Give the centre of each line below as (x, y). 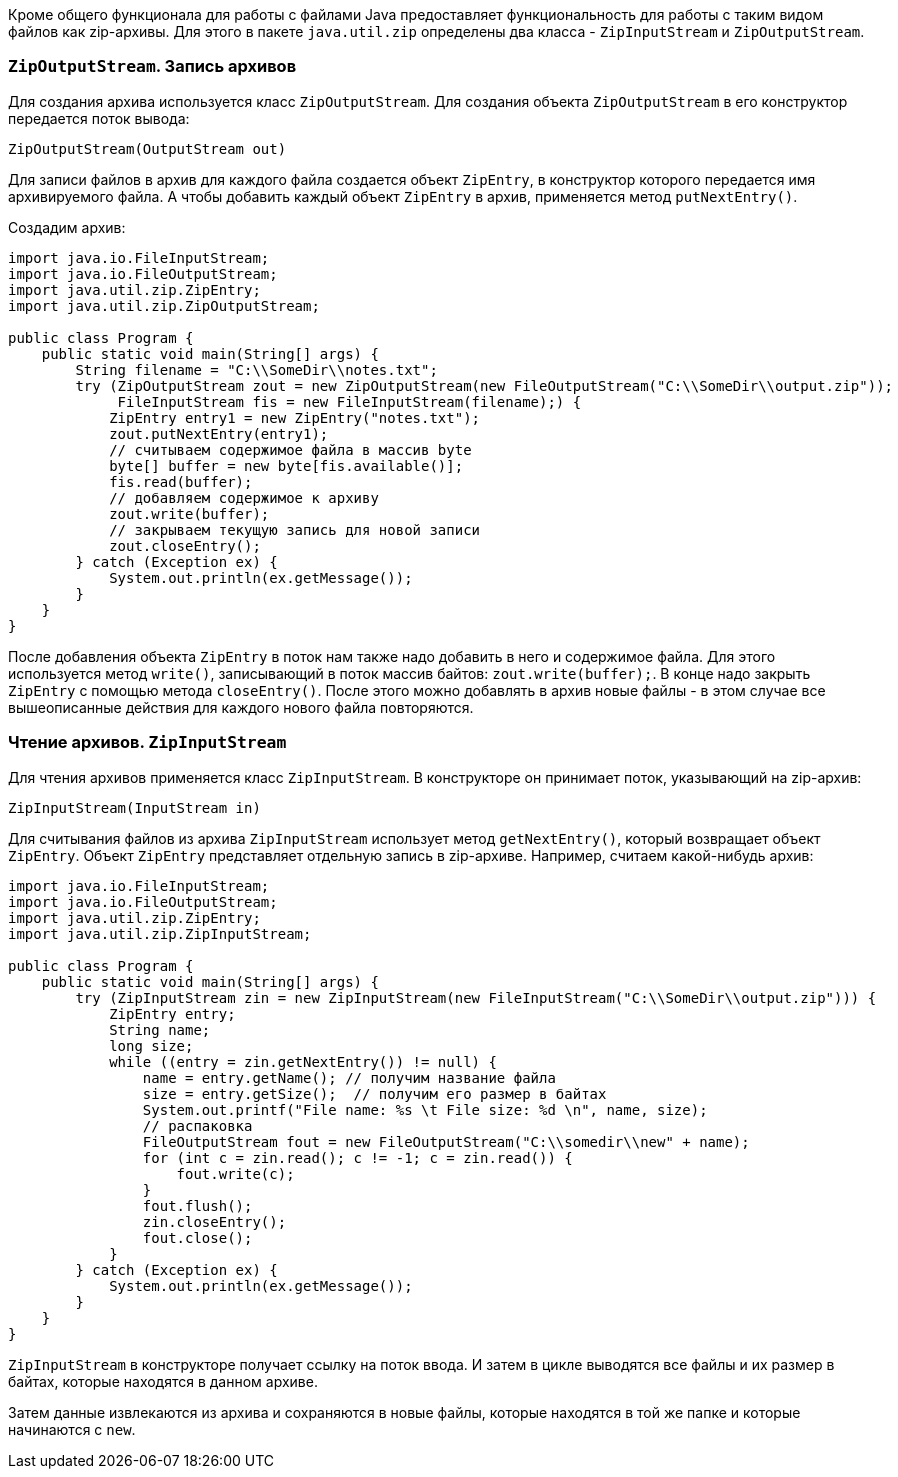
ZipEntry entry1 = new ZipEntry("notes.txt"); (295, 417)
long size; (151, 1045)
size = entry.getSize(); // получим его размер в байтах (374, 1093)
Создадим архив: (67, 227)
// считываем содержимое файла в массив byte (290, 449)
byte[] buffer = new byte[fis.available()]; (286, 465)
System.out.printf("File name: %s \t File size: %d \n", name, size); (425, 1109)
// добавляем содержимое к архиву (244, 497)
